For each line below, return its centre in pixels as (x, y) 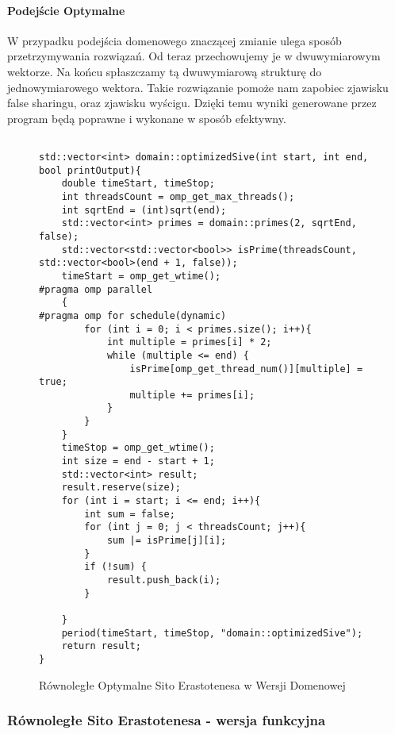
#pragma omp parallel (96, 289)
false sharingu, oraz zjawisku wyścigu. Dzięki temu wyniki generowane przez (192, 103)
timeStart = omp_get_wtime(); (141, 276)
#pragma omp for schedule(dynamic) (133, 315)
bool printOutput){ (90, 170)
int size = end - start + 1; (138, 461)
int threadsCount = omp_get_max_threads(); (178, 196)
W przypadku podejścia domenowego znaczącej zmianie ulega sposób (174, 40)
